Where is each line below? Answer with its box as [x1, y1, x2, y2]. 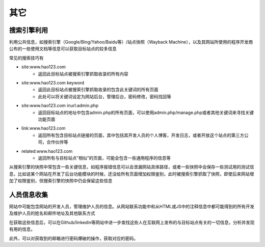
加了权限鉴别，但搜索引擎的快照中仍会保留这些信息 [9, 178, 112, 184]
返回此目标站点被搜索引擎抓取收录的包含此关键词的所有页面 [38, 86, 159, 93]
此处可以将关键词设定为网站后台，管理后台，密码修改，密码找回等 [38, 93, 171, 99]
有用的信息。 [9, 226, 35, 232]
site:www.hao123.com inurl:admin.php [21, 103, 99, 109]
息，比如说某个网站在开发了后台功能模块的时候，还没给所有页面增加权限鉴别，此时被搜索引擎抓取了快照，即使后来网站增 [9, 171, 254, 177]
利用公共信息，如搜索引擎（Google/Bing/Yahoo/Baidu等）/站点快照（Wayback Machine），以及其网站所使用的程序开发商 [9, 39, 253, 45]
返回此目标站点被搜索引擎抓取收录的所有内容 [38, 71, 129, 77]
